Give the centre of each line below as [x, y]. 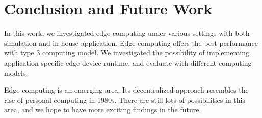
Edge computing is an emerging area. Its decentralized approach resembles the [126, 90]
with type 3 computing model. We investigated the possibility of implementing [127, 53]
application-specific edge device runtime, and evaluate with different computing [128, 62]
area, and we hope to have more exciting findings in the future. [103, 110]
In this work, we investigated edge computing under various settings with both [127, 33]
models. [16, 72]
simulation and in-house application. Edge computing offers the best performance [131, 42]
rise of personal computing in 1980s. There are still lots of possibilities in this [125, 99]
